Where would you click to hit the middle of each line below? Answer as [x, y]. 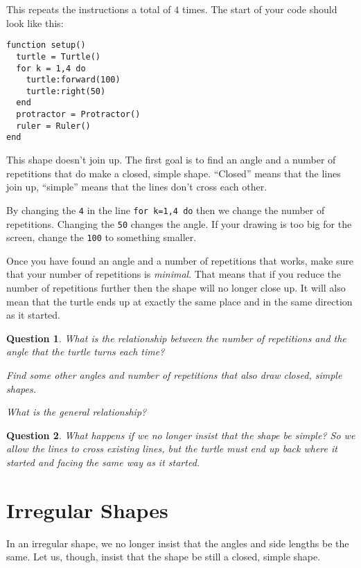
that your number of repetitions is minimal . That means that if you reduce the [174, 274]
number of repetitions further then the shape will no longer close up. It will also [176, 288]
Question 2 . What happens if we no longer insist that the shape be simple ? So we [181, 435]
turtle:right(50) [66, 91]
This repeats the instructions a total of [89, 9]
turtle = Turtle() [59, 56]
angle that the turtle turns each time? [86, 352]
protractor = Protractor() [78, 115]
